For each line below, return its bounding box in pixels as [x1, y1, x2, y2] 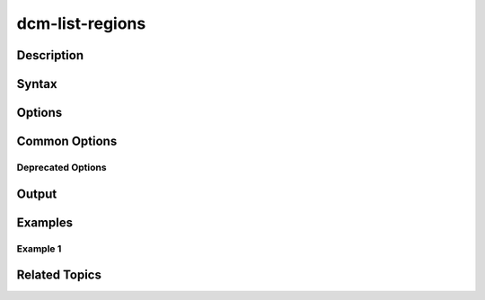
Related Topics [16, 268, 102, 283]
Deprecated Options [16, 161, 107, 173]
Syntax [16, 76, 57, 92]
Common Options [16, 134, 118, 149]
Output [16, 186, 57, 201]
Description [16, 48, 84, 63]
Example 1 [16, 243, 62, 255]
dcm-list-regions [16, 13, 146, 33]
